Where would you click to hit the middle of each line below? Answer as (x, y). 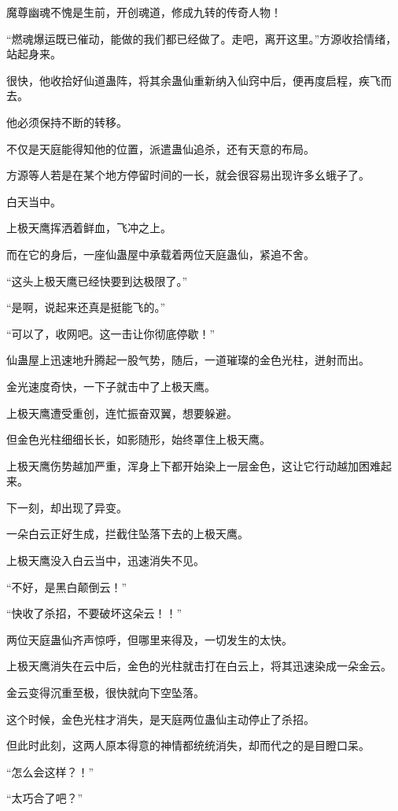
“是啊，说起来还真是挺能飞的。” (86, 307)
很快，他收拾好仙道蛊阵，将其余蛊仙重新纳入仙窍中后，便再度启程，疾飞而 (199, 80)
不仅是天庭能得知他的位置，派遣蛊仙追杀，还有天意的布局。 (160, 148)
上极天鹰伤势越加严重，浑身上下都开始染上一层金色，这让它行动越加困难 (193, 465)
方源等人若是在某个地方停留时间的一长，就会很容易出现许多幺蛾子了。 (188, 175)
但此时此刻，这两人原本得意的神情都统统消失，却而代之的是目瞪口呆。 (188, 745)
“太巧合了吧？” (45, 798)
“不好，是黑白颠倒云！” (67, 586)
